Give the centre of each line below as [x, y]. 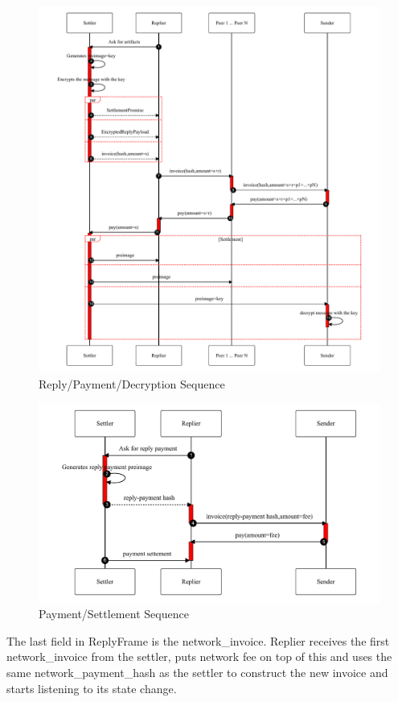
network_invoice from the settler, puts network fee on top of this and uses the [199, 656]
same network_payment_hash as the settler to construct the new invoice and [197, 672]
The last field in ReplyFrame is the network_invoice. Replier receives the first [198, 640]
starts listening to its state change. [92, 688]
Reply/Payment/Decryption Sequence [132, 383]
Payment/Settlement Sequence [114, 614]
